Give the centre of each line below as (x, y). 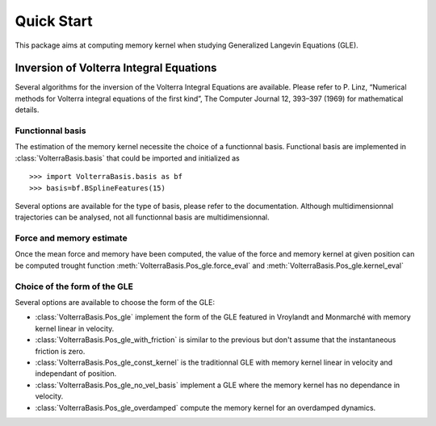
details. (27, 110)
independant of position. (76, 374)
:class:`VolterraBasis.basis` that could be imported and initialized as (127, 158)
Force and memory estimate (71, 238)
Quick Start (54, 21)
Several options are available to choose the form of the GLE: (115, 302)
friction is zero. (60, 351)
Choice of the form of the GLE (74, 286)
